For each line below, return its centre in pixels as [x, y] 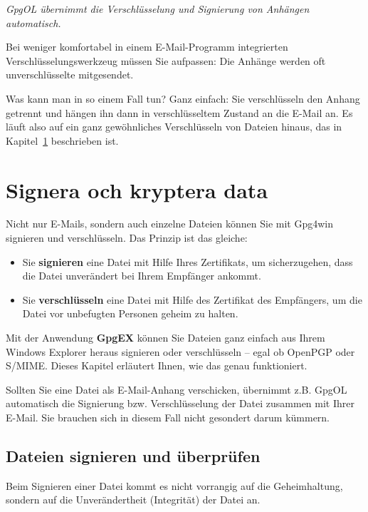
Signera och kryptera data [137, 189]
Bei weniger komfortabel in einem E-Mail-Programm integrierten [147, 47]
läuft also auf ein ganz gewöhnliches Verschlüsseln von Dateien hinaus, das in [174, 127]
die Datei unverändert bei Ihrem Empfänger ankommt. [142, 276]
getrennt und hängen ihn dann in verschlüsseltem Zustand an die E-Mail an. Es [179, 112]
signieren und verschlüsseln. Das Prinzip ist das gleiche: [127, 238]
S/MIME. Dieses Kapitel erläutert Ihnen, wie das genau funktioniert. [157, 365]
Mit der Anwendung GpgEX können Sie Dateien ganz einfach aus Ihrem [165, 338]
